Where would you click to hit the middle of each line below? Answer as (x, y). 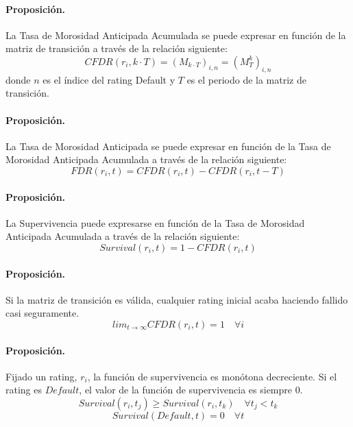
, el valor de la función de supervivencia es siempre (186, 390)
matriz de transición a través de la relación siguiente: (117, 48)
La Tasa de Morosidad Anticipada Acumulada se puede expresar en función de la (176, 35)
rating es (24, 390)
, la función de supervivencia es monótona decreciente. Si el (212, 376)
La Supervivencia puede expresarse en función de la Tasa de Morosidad (155, 222)
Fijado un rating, (41, 376)
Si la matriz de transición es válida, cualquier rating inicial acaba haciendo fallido (177, 299)
